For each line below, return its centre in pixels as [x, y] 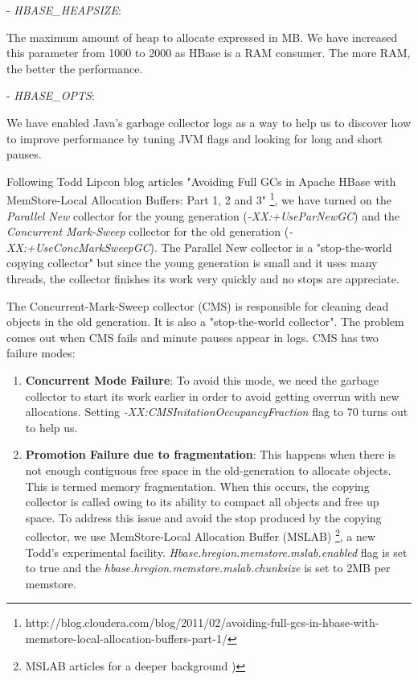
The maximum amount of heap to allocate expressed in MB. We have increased [202, 37]
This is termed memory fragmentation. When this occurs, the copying [197, 486]
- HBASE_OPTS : [51, 95]
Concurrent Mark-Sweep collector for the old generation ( [148, 231]
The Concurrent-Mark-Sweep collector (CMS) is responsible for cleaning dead [198, 305]
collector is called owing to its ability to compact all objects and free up [202, 502]
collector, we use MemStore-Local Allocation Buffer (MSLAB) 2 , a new [201, 535]
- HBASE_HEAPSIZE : [64, 10]
